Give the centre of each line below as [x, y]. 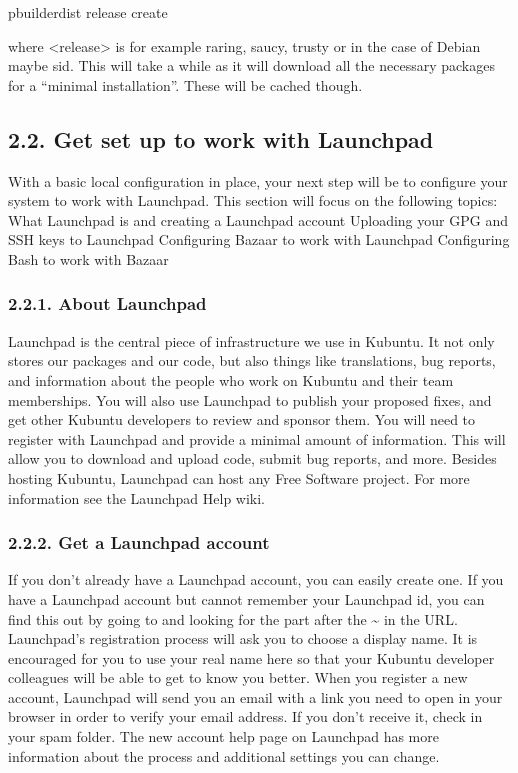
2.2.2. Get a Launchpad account [139, 542]
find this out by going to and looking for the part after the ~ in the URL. [233, 618]
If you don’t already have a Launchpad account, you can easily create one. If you [256, 579]
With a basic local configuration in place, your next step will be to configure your [258, 180]
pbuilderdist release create [88, 12]
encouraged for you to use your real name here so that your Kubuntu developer [251, 657]
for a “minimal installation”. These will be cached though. [185, 84]
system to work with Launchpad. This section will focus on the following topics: [253, 200]
